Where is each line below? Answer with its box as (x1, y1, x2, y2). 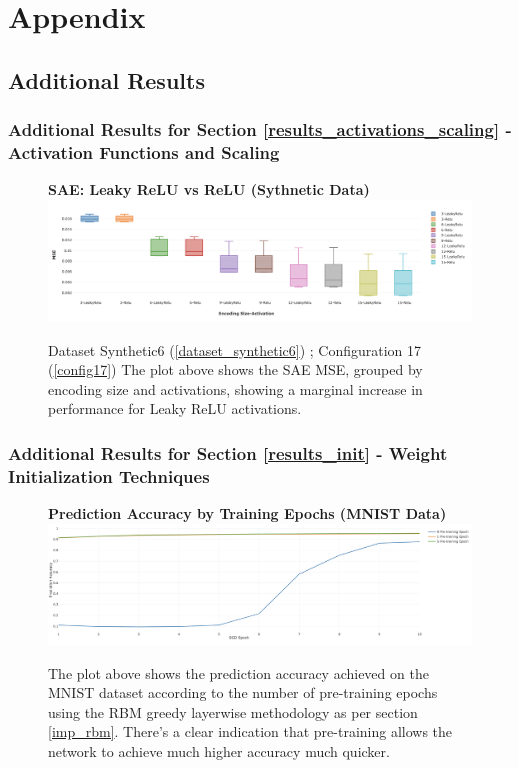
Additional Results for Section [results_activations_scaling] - (8, 117, 512, 142)
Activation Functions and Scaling (8, 140, 280, 164)
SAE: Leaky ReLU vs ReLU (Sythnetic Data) (48, 179, 370, 200)
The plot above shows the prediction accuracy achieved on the (48, 662, 429, 683)
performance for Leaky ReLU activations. (48, 398, 302, 419)
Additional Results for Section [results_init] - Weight (8, 440, 448, 465)
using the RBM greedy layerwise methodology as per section (48, 701, 418, 722)
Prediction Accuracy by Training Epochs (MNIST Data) (48, 503, 447, 524)
